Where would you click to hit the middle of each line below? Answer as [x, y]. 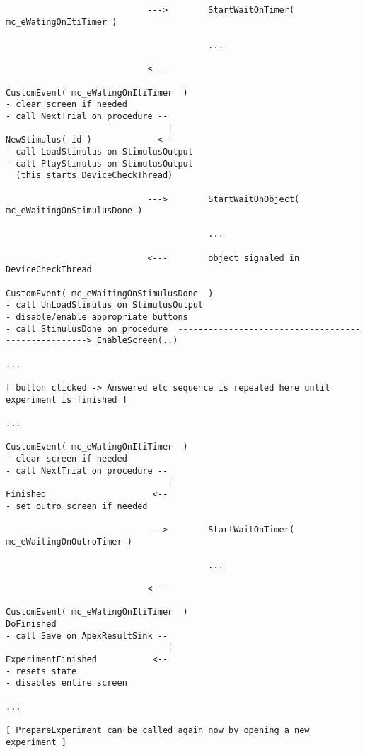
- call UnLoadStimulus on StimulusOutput [105, 305]
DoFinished [31, 624]
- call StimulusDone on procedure [87, 329]
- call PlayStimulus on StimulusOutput [99, 163]
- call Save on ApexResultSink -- [87, 636]
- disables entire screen [66, 683]
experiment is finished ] [66, 400]
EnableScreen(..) [137, 341]
